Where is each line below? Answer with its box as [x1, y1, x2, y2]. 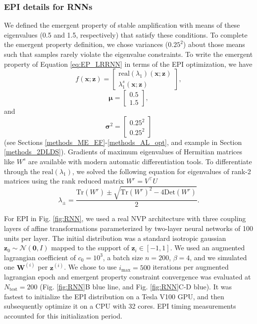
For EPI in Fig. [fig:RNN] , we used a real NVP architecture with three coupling [4, 213, 246, 224]
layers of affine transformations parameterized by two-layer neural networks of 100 [4, 223, 254, 233]
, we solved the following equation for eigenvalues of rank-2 [72, 166, 251, 176]
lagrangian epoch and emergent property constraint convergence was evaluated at [4, 272, 251, 282]
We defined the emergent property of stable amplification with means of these [4, 20, 240, 30]
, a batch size [103, 252, 143, 262]
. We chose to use [64, 262, 117, 272]
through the [4, 166, 40, 176]
